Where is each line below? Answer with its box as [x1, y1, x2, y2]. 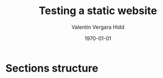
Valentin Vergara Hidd [72, 23, 124, 30]
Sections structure [5, 62, 99, 74]
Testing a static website [38, 4, 158, 18]
